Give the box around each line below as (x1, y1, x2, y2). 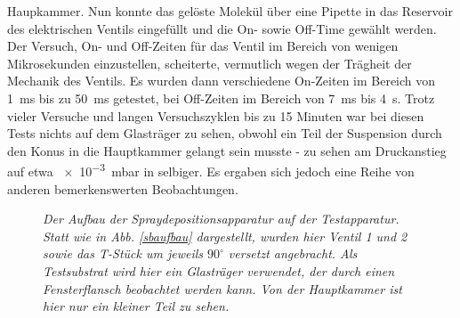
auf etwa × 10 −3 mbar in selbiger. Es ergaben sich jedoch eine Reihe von (7, 159, 415, 180)
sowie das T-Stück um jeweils (43, 244, 203, 263)
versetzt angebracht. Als (228, 244, 358, 263)
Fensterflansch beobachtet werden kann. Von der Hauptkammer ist (43, 279, 402, 298)
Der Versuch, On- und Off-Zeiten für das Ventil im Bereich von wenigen (7, 37, 399, 55)
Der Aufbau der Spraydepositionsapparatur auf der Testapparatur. (43, 209, 399, 228)
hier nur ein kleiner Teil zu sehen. (43, 297, 230, 315)
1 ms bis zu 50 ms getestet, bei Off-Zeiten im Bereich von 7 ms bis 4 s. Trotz (7, 88, 435, 107)
